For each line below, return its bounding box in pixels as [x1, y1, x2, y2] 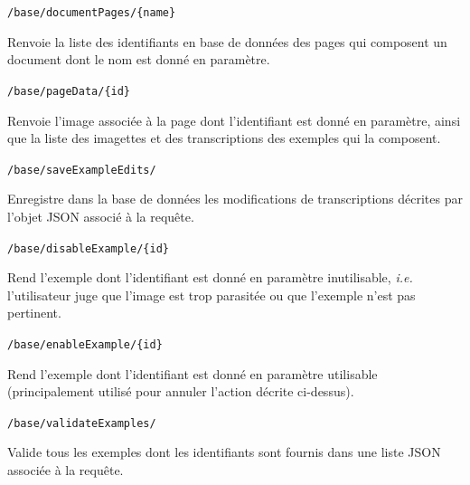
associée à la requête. [7, 461, 124, 480]
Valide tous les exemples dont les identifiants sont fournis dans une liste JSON [7, 442, 441, 461]
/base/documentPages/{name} [7, 6, 176, 19]
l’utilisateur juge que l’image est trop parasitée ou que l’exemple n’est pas [7, 285, 416, 304]
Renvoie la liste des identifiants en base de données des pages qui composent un [7, 32, 447, 51]
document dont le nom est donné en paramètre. [7, 50, 270, 69]
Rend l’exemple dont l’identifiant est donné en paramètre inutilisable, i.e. [7, 268, 413, 287]
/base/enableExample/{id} [7, 338, 163, 351]
